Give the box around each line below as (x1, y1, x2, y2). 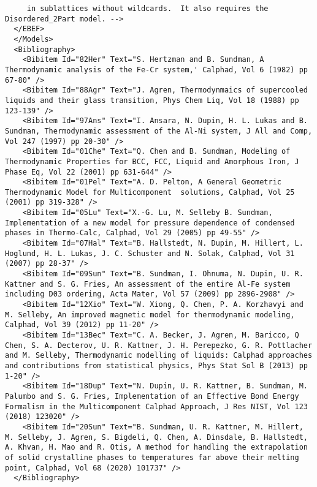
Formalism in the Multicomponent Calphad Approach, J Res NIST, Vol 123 (5, 402, 308, 411)
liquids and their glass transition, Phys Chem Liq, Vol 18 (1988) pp (5, 96, 299, 105)
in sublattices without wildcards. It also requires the (26, 4, 269, 13)
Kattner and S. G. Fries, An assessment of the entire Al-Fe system (5, 279, 291, 289)
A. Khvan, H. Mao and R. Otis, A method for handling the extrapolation (5, 443, 308, 452)
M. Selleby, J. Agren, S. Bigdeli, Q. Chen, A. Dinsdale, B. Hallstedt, (5, 432, 308, 442)
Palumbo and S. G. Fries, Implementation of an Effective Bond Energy (5, 391, 299, 401)
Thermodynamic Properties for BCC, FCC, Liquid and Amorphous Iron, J (5, 157, 299, 166)
